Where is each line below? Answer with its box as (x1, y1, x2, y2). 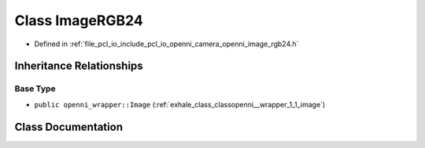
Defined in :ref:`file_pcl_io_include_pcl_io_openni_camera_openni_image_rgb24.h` (34, 39, 299, 49)
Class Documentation (14, 120, 124, 133)
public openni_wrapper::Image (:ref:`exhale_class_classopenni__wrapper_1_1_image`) (34, 99, 326, 109)
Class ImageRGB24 (14, 12, 143, 29)
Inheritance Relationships (14, 60, 143, 73)
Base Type (14, 83, 56, 94)
